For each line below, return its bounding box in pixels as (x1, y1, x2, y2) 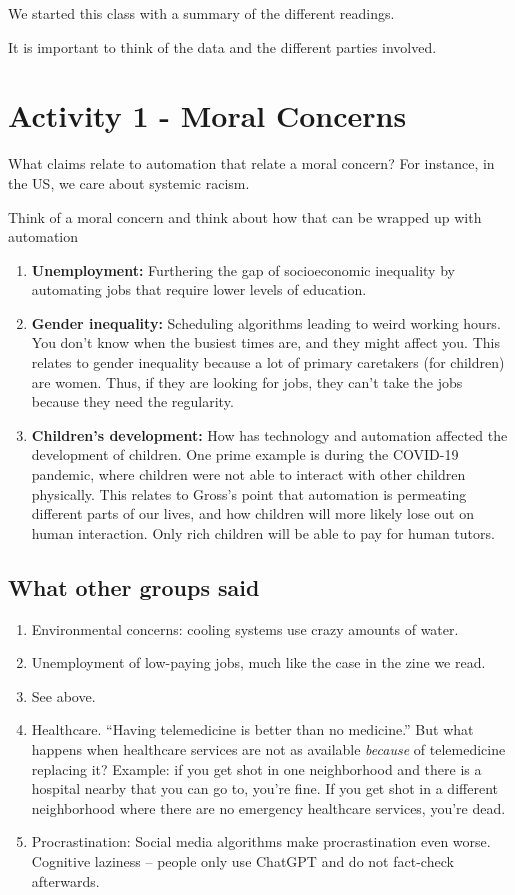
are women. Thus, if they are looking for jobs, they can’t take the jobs (31, 371, 463, 392)
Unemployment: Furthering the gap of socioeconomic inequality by (31, 259, 455, 280)
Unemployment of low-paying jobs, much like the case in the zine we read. (31, 652, 486, 673)
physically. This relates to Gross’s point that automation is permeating (31, 483, 467, 504)
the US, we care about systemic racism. (8, 172, 250, 193)
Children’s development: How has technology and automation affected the (31, 424, 508, 445)
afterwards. (31, 870, 100, 891)
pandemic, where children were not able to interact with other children (31, 464, 466, 485)
